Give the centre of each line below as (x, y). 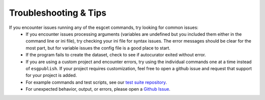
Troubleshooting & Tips (58, 13)
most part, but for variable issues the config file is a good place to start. (98, 48)
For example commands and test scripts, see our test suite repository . (96, 82)
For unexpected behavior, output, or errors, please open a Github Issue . (98, 89)
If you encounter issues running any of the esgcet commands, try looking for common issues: (104, 27)
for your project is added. (51, 75)
